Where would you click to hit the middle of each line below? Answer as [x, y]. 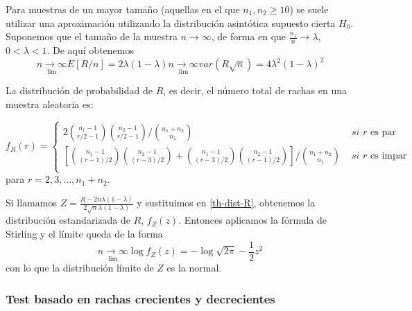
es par [383, 132]
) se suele [309, 9]
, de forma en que [249, 36]
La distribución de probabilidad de [79, 90]
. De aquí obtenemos [90, 50]
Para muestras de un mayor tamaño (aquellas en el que [123, 9]
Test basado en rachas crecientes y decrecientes [140, 298]
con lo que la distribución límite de [80, 268]
